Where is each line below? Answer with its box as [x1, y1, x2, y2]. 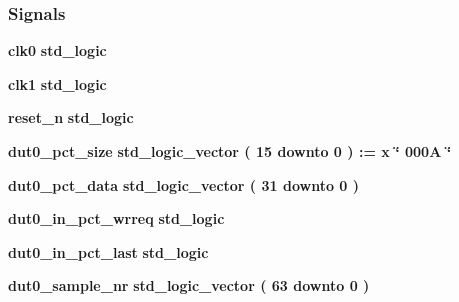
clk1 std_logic [8, 73, 107, 94]
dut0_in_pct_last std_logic [8, 241, 209, 262]
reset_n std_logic [8, 107, 134, 128]
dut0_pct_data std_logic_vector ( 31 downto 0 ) [8, 174, 360, 195]
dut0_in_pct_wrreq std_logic [8, 208, 225, 229]
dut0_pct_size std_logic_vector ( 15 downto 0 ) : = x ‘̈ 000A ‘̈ [8, 141, 452, 161]
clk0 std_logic [8, 40, 107, 61]
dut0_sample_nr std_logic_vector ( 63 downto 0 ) [8, 275, 370, 296]
